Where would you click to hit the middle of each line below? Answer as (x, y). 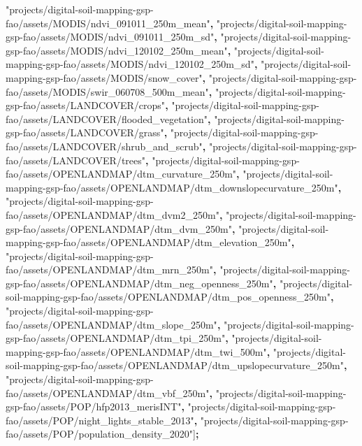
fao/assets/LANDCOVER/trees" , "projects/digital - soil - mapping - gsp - (153, 160)
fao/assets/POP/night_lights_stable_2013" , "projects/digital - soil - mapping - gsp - (177, 420)
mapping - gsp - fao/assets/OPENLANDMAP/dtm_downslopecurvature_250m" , (174, 187)
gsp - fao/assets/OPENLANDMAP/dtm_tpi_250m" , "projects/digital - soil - (164, 338)
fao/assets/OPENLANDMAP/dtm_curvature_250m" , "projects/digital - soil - (169, 174)
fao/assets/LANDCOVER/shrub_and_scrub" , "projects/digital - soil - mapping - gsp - (181, 146)
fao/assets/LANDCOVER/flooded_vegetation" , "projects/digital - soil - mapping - (175, 118)
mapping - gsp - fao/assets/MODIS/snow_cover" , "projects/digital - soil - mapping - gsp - (181, 77)
